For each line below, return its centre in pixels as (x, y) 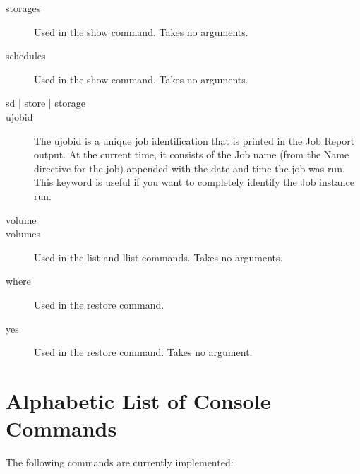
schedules (26, 55)
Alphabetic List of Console (138, 400)
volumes (23, 233)
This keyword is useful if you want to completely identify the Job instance (194, 182)
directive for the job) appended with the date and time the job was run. (190, 168)
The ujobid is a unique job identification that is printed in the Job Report (194, 140)
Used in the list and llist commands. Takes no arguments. (158, 257)
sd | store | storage (46, 103)
